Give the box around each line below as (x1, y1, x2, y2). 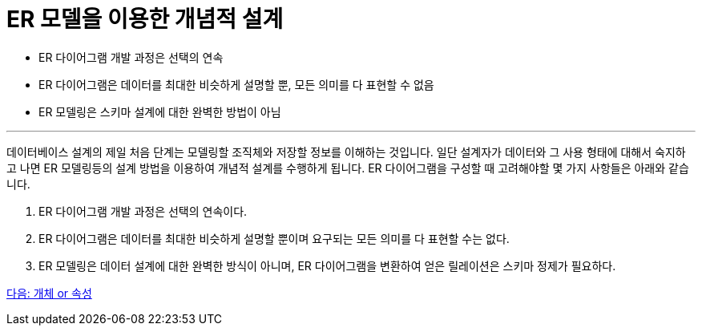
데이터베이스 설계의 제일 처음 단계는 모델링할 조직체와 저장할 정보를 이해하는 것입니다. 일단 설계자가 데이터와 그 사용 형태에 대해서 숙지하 (6, 144, 686, 159)
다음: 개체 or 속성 (6, 285, 92, 300)
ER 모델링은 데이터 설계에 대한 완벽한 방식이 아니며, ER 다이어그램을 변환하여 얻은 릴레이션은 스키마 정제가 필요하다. (38, 258, 616, 273)
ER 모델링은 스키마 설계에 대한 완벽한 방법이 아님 (38, 104, 281, 119)
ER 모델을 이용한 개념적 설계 (6, 6, 284, 33)
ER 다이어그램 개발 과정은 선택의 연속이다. (38, 204, 248, 218)
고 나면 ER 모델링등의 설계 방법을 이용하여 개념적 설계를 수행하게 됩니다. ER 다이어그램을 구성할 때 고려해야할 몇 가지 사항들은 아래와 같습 (6, 160, 689, 175)
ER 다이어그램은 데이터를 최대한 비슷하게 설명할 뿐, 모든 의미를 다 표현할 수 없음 (38, 77, 434, 91)
